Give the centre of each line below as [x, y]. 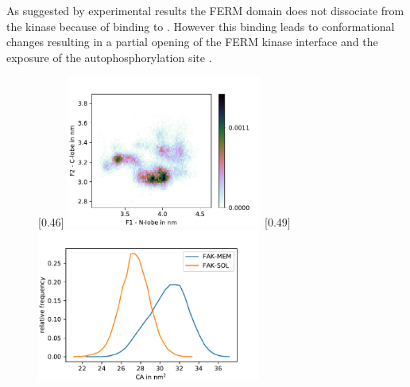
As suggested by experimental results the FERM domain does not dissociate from [205, 10]
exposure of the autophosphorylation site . [109, 57]
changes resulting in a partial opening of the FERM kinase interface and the [192, 42]
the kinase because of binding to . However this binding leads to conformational [201, 26]
